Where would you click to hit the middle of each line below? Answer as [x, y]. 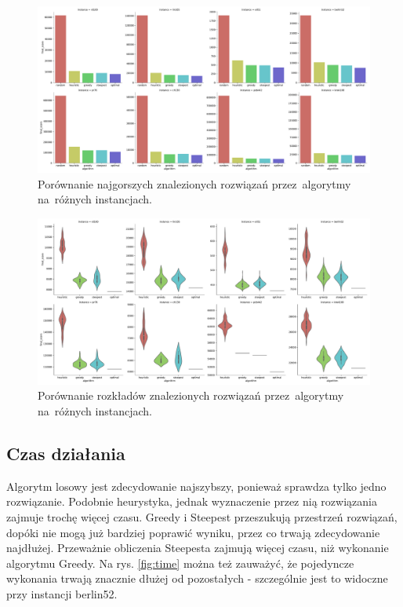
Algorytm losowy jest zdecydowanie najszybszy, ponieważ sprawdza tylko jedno [196, 486]
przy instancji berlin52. [62, 593]
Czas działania [66, 453]
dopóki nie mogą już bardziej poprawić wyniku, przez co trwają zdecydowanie [193, 532]
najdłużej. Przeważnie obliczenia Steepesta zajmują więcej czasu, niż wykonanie [198, 548]
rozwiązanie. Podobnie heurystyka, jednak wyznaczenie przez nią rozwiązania [192, 501]
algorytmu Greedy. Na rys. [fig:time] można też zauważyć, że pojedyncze [180, 563]
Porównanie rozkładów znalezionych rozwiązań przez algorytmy [191, 395]
